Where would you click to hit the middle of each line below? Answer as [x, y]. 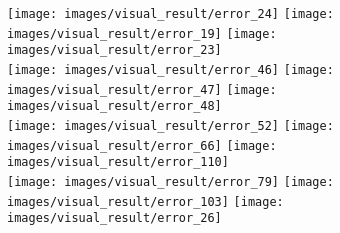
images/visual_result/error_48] [114, 106]
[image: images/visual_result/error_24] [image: [170, 14]
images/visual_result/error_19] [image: [142, 33]
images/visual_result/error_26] [114, 218]
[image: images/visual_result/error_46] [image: [170, 69]
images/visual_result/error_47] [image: [142, 89]
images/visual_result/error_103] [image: [145, 201]
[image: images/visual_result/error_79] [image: [170, 181]
